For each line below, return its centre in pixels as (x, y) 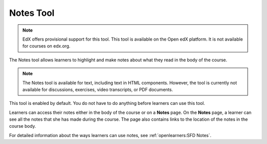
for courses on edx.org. (46, 46)
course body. (23, 126)
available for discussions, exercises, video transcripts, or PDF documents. (98, 90)
